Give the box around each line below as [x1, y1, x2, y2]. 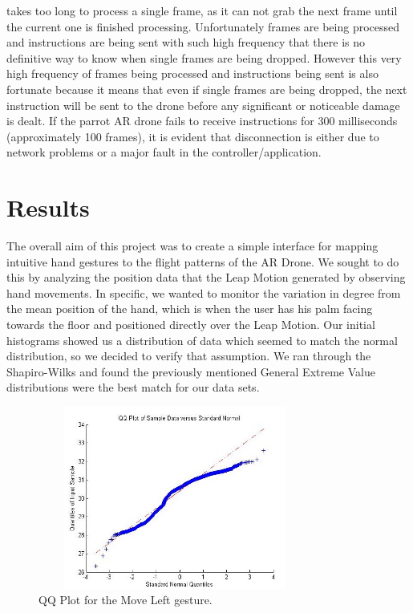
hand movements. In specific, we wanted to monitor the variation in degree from [6, 284, 401, 301]
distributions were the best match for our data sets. [6, 379, 260, 396]
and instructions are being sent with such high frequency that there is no [6, 34, 366, 51]
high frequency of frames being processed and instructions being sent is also [6, 65, 379, 82]
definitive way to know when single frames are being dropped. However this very [6, 49, 402, 66]
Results [6, 191, 90, 224]
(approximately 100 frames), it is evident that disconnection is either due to [6, 128, 379, 144]
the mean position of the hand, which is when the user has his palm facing [6, 300, 373, 317]
